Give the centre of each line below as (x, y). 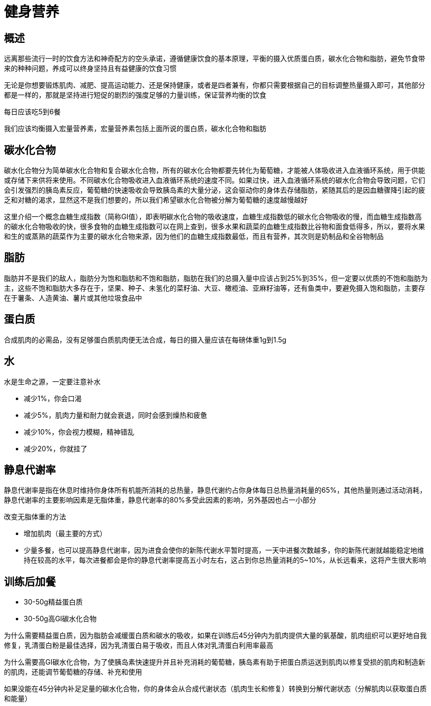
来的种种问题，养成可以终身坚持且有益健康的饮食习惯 (90, 68)
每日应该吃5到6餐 (32, 112)
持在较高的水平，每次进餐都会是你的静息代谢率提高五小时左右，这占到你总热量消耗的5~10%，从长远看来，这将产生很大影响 (225, 560)
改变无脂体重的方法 (35, 517)
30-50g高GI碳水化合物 (60, 619)
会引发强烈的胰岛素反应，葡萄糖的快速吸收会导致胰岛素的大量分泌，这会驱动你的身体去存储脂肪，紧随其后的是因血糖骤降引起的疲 (215, 190)
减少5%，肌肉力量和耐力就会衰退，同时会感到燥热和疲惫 (116, 415)
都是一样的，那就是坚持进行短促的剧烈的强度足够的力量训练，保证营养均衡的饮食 (135, 95)
